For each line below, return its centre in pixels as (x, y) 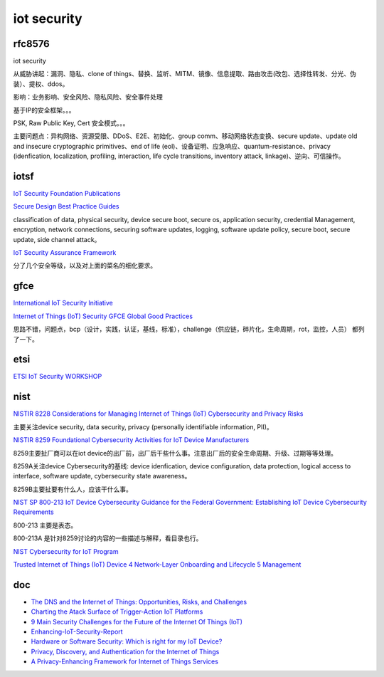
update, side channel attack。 (57, 239)
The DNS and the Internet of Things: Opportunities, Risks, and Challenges (139, 602)
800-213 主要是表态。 (45, 525)
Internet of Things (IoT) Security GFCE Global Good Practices (103, 316)
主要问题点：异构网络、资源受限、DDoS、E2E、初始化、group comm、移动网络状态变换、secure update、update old (185, 136)
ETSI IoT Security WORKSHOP (58, 377)
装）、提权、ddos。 (41, 84)
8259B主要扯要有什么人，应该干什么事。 (73, 489)
